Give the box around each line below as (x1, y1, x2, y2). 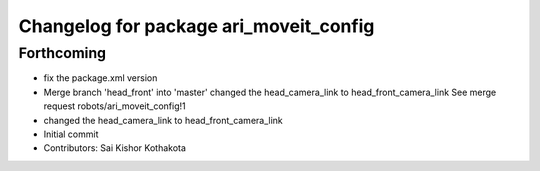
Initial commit (43, 128, 99, 140)
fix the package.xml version (43, 72, 158, 84)
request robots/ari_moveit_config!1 (43, 100, 186, 112)
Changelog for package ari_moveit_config (18, 15, 375, 37)
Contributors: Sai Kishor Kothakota (43, 142, 187, 154)
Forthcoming (18, 44, 107, 62)
